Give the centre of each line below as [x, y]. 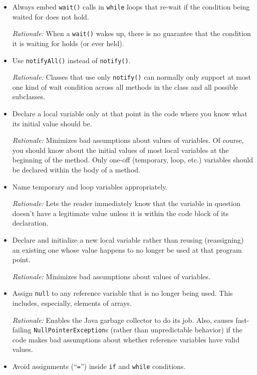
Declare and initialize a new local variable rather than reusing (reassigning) [128, 239]
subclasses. [29, 97]
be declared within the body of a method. [76, 169]
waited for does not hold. [51, 16]
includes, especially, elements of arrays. [72, 303]
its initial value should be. [52, 123]
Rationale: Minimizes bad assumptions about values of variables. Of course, [128, 140]
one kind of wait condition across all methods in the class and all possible [125, 86]
